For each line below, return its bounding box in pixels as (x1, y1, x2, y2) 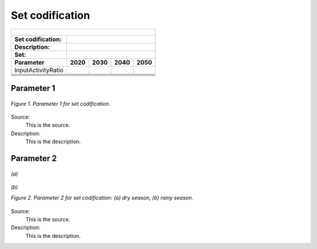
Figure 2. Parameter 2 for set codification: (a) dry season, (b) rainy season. (11, 194, 194, 201)
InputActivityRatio (14, 66, 64, 74)
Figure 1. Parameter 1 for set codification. (11, 100, 111, 107)
